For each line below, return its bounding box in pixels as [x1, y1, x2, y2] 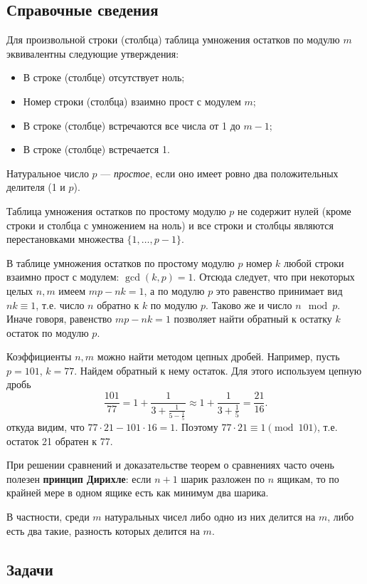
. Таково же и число [206, 297, 292, 312]
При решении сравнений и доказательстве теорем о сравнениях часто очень [6, 457, 334, 472]
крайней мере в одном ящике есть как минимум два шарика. [6, 485, 269, 500]
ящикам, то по [277, 471, 339, 486]
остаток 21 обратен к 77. [6, 433, 113, 448]
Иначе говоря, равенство [6, 311, 112, 326]
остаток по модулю [6, 325, 89, 340]
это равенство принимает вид [216, 283, 343, 298]
